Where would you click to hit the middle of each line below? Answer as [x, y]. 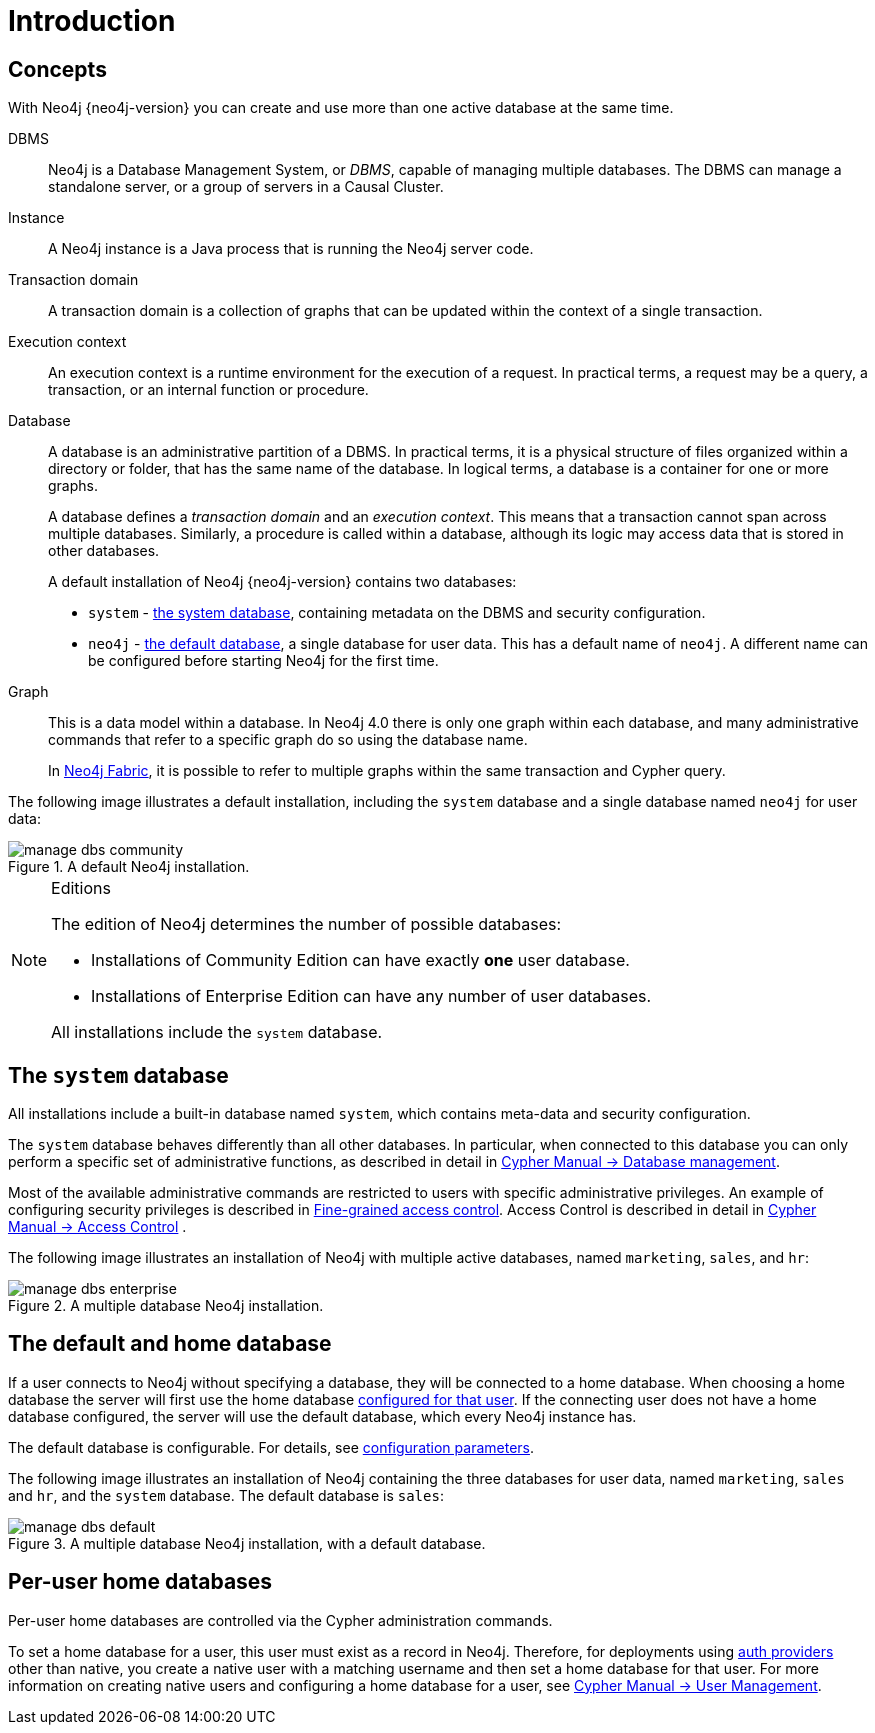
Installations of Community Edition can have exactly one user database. [360, 960]
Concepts [57, 69]
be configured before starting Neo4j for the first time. [263, 661]
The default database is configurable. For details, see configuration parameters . [271, 1447]
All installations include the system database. [217, 1032]
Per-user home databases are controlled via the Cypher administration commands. [280, 1620]
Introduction [92, 21]
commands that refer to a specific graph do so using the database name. [288, 740]
